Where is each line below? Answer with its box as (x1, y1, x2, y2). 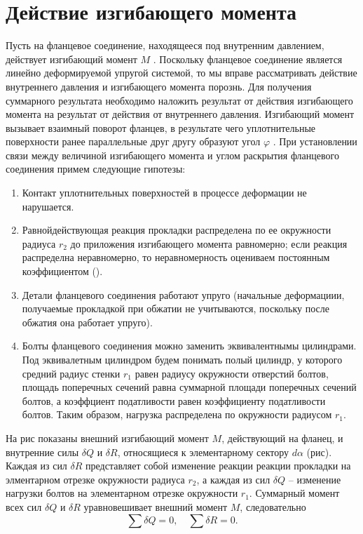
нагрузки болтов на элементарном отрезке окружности (6, 486, 238, 500)
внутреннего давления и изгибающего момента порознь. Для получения (6, 79, 312, 93)
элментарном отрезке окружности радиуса (6, 472, 185, 486)
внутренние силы (6, 444, 79, 459)
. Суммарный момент (249, 486, 340, 500)
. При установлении (273, 134, 357, 149)
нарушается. (22, 199, 74, 213)
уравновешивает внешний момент (83, 499, 228, 514)
